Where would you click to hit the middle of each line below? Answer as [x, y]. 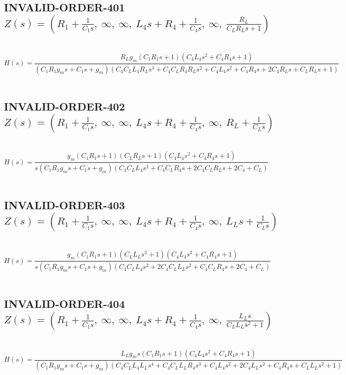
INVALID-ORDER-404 [65, 304]
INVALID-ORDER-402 [65, 106]
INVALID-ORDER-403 [65, 205]
